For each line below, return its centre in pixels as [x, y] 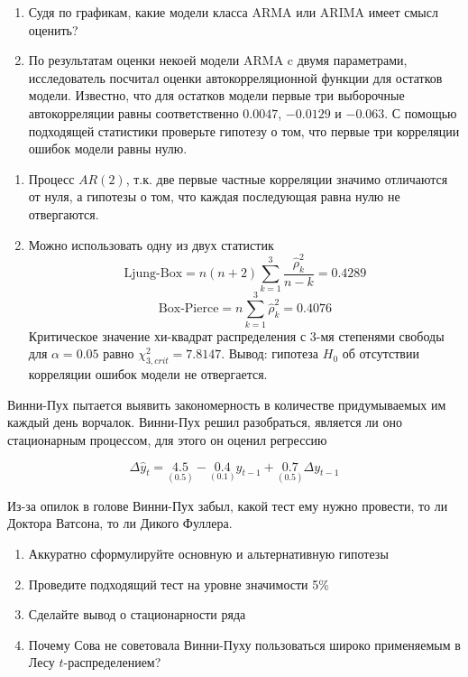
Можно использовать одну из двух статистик [151, 244]
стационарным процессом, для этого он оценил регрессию [167, 439]
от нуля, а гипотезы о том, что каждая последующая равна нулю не [214, 196]
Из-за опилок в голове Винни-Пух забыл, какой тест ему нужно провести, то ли [228, 505]
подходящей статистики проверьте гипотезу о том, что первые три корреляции [244, 130]
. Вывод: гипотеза [270, 353]
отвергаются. [64, 213]
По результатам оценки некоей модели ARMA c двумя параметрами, [218, 60]
